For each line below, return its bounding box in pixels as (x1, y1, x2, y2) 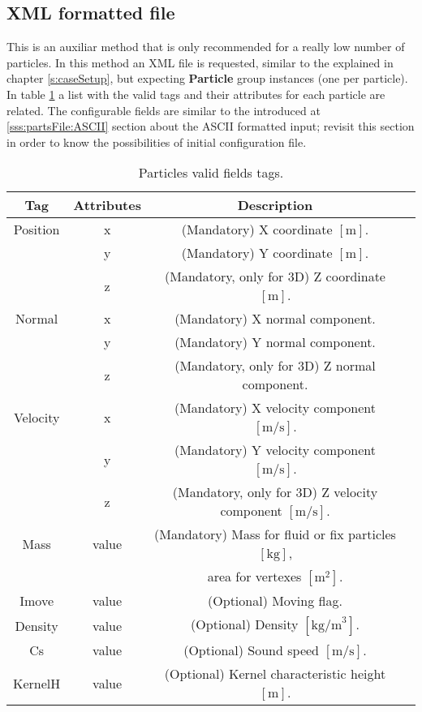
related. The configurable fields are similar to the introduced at (6, 101, 321, 118)
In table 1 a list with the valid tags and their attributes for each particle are (6, 85, 385, 102)
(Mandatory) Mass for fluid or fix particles (154, 525, 396, 544)
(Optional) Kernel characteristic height (164, 664, 386, 684)
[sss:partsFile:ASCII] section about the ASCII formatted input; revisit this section (6, 118, 415, 135)
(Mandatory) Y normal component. (174, 332, 376, 352)
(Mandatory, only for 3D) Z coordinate (165, 267, 385, 286)
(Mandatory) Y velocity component (174, 440, 377, 460)
